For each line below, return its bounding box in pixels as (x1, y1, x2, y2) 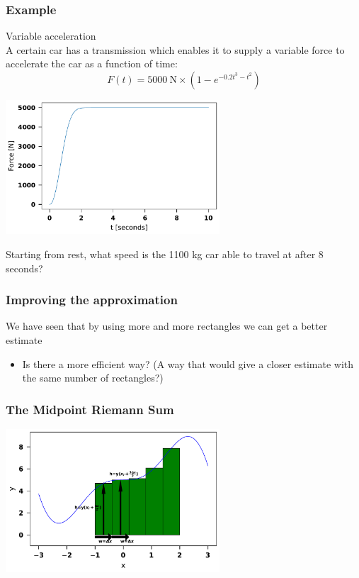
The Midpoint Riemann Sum (6, 400, 174, 418)
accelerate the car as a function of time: (6, 56, 178, 71)
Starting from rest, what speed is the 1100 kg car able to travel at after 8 (6, 247, 324, 262)
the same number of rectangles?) (22, 370, 164, 385)
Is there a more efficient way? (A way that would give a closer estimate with (22, 356, 354, 371)
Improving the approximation (6, 291, 178, 309)
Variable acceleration (6, 28, 96, 43)
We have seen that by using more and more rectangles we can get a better (6, 318, 328, 333)
